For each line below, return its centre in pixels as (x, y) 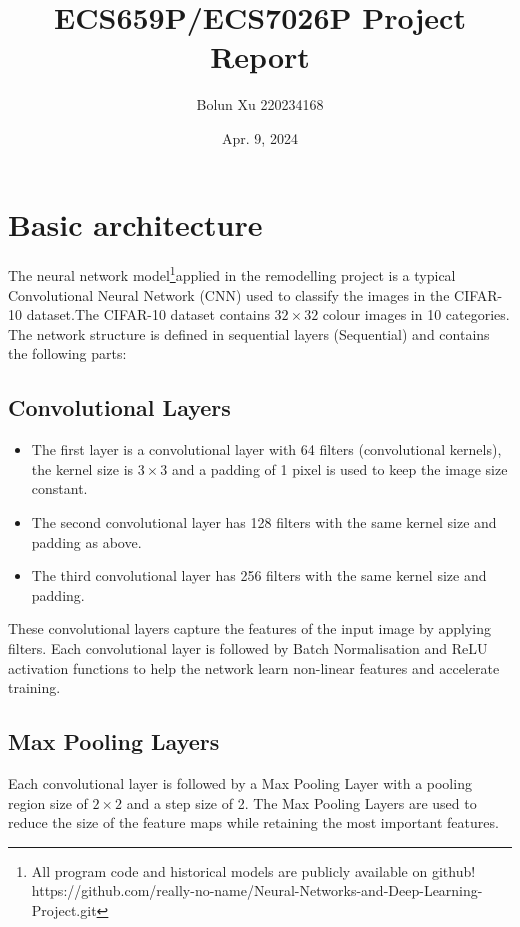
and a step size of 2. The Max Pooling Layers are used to (301, 802)
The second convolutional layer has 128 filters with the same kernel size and (264, 522)
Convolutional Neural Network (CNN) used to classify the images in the (229, 294)
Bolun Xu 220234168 (260, 104)
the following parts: (67, 353)
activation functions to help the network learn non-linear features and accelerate (254, 667)
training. (34, 687)
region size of (48, 802)
